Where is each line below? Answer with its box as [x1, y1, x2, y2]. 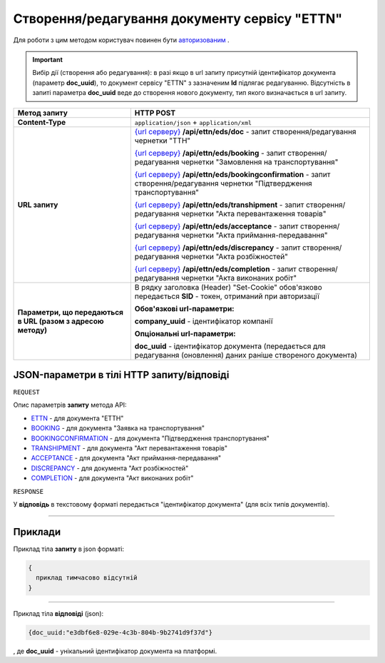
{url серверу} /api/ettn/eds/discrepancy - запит [134, 243, 301, 253]
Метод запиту [17, 108, 68, 118]
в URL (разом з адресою [17, 316, 104, 326]
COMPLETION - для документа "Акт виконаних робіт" [31, 474, 194, 482]
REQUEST [13, 388, 41, 396]
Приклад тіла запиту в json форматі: [13, 545, 125, 553]
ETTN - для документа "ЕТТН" [31, 414, 124, 422]
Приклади [13, 525, 61, 538]
